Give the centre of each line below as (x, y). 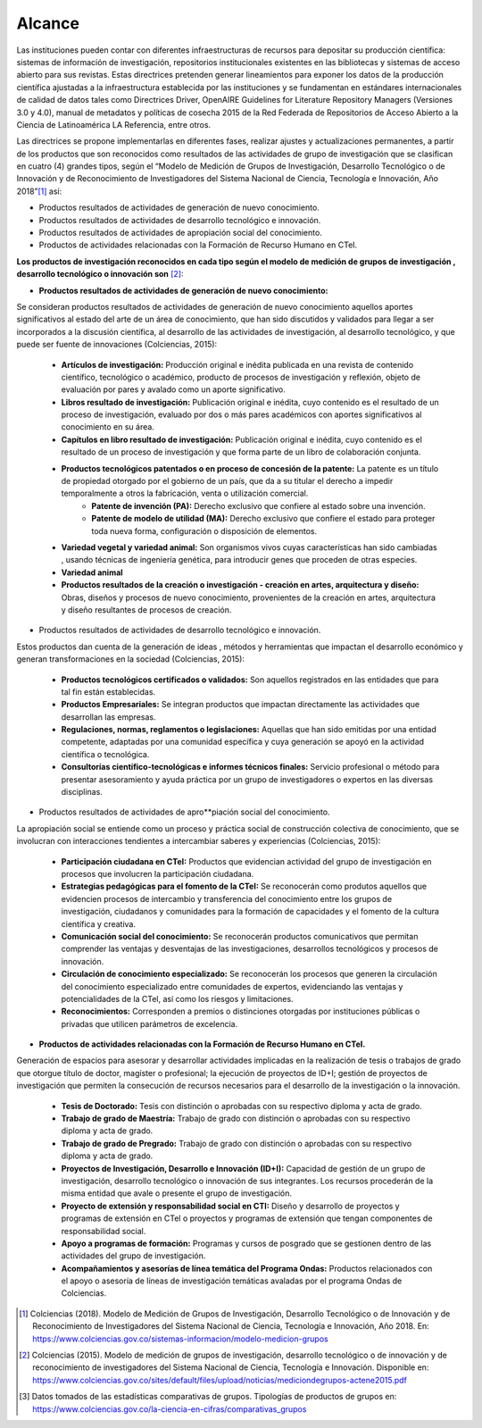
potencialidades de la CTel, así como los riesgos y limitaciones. (177, 998)
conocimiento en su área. (108, 427)
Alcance (48, 23)
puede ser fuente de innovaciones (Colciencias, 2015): (117, 345)
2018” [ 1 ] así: (39, 191)
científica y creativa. (98, 923)
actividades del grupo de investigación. (133, 1256)
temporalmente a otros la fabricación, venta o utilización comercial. (185, 493)
